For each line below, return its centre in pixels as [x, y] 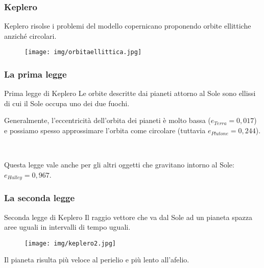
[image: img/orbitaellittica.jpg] [83, 52]
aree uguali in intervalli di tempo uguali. [67, 227]
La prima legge [35, 74]
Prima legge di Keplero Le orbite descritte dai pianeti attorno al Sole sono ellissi [130, 93]
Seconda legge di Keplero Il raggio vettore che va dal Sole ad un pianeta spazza [128, 217]
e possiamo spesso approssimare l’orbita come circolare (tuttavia [105, 130]
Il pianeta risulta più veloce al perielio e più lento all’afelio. [97, 260]
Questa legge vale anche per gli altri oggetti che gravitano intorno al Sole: [119, 165]
